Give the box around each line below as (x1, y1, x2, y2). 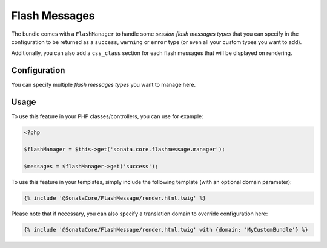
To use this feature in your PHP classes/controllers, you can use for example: (11, 113, 204, 120)
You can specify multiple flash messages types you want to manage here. (11, 81, 196, 89)
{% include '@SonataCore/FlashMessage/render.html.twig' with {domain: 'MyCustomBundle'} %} (24, 226, 308, 233)
